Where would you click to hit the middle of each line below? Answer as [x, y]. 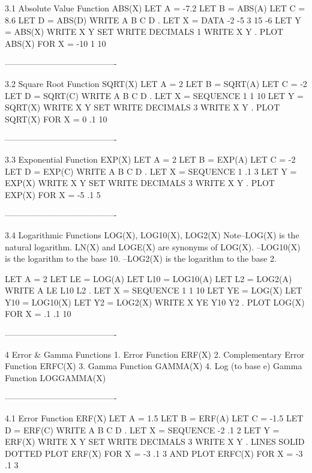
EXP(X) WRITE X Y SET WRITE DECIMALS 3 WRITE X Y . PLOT [140, 183]
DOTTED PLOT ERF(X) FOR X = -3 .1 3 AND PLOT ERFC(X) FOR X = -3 [154, 453]
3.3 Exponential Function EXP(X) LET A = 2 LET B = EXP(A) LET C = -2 [150, 159]
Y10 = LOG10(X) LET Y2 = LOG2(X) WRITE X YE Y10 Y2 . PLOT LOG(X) [155, 302]
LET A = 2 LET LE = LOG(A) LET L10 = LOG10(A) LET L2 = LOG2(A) [148, 278]
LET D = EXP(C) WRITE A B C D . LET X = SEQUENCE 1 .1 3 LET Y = [151, 171]
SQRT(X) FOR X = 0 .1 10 [56, 119]
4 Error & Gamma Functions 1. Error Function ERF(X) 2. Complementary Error [155, 354]
